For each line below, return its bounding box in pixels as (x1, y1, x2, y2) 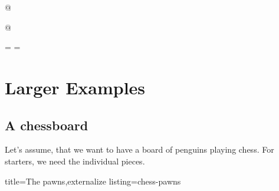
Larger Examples (5, 75, 146, 99)
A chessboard (5, 116, 88, 134)
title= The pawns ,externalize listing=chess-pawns (5, 174, 181, 187)
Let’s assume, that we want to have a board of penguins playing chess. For (5, 143, 274, 156)
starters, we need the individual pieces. (5, 154, 145, 167)
